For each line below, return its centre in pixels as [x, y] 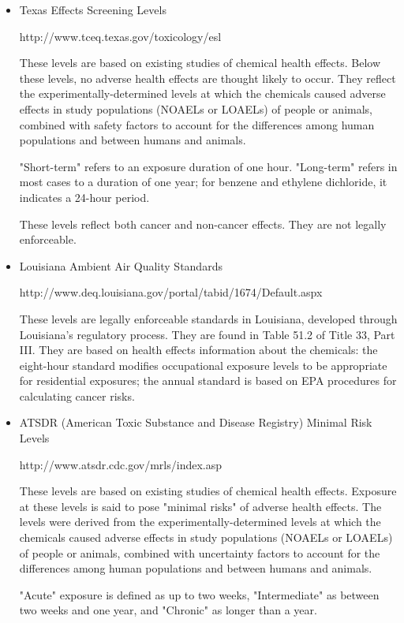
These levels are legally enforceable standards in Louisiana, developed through [208, 318]
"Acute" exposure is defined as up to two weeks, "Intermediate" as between [199, 594]
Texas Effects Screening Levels [93, 9]
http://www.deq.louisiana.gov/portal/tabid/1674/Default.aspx [171, 292]
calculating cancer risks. [77, 395]
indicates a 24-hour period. [84, 197]
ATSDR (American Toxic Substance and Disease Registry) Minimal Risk [196, 422]
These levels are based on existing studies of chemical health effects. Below [200, 63]
